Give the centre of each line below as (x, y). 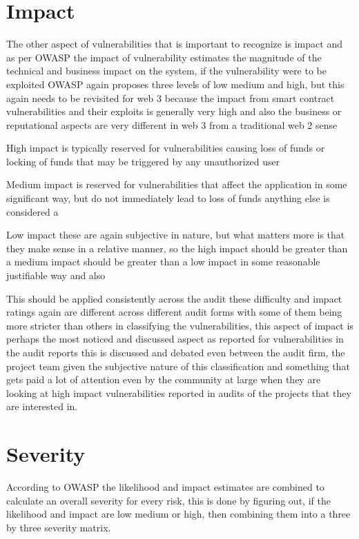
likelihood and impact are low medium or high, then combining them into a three (178, 514)
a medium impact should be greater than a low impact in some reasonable (163, 262)
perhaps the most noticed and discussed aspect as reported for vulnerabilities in (175, 339)
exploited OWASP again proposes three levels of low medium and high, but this (175, 84)
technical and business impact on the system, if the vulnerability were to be (167, 71)
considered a (32, 211)
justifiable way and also (56, 275)
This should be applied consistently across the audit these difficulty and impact (174, 298)
